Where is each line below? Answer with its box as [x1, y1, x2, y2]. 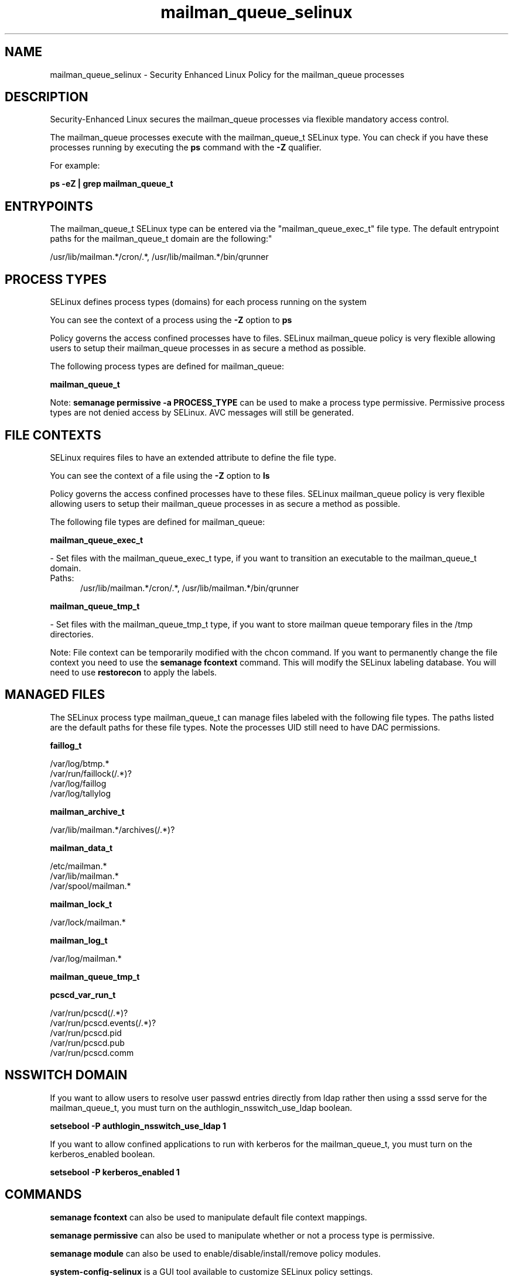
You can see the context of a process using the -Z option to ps [50, 315, 292, 325]
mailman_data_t [50, 842, 113, 853]
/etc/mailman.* [50, 860, 107, 871]
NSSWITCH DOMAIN [5, 1068, 128, 1083]
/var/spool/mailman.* [50, 880, 131, 891]
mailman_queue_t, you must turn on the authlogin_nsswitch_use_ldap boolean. [50, 1102, 353, 1113]
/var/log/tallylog [50, 788, 111, 798]
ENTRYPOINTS [5, 198, 93, 214]
